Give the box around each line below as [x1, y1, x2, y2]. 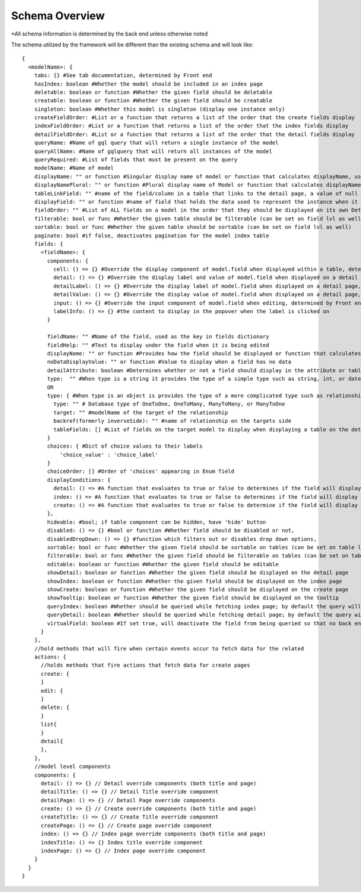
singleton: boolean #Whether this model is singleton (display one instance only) [34, 105, 285, 113]
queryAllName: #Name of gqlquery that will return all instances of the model [34, 148, 273, 155]
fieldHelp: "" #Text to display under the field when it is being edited [47, 342, 270, 349]
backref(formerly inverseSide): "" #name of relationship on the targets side [53, 417, 292, 425]
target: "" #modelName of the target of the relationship [53, 409, 228, 416]
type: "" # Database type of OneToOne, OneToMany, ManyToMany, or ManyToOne [53, 401, 285, 408]
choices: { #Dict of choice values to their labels [47, 443, 203, 450]
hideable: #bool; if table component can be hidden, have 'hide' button [47, 519, 267, 525]
